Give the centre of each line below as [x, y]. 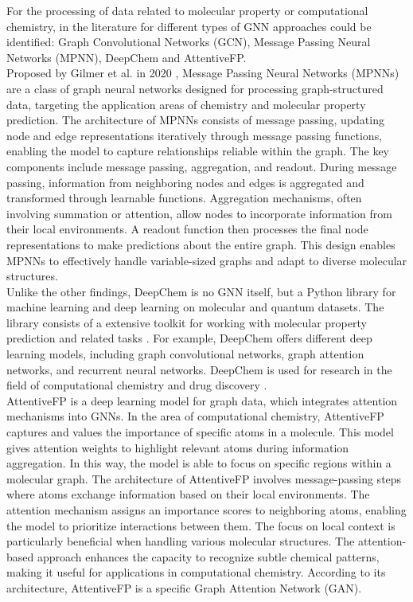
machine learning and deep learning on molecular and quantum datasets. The [195, 307]
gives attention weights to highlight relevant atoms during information [178, 447]
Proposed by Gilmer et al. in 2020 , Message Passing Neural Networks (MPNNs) [203, 73]
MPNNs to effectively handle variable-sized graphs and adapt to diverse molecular [207, 260]
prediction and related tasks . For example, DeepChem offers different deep [189, 338]
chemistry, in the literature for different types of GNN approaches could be [189, 26]
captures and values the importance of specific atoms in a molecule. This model [200, 432]
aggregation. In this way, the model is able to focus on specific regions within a [199, 463]
